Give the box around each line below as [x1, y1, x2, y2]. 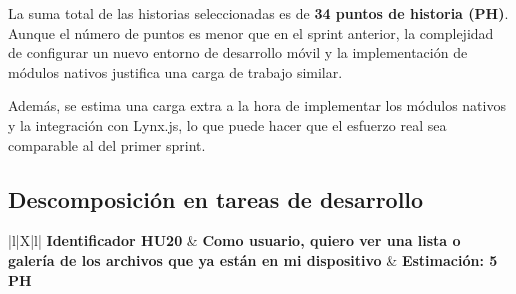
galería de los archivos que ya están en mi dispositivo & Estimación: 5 [8, 249, 498, 270]
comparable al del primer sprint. [8, 134, 206, 155]
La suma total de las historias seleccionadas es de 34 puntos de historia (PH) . [8, 3, 509, 23]
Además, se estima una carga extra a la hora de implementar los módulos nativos [8, 95, 506, 116]
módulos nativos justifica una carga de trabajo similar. [8, 61, 343, 82]
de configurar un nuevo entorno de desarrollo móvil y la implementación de [8, 42, 468, 63]
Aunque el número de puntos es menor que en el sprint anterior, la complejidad [8, 22, 494, 43]
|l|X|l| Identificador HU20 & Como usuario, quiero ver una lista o [8, 230, 461, 251]
